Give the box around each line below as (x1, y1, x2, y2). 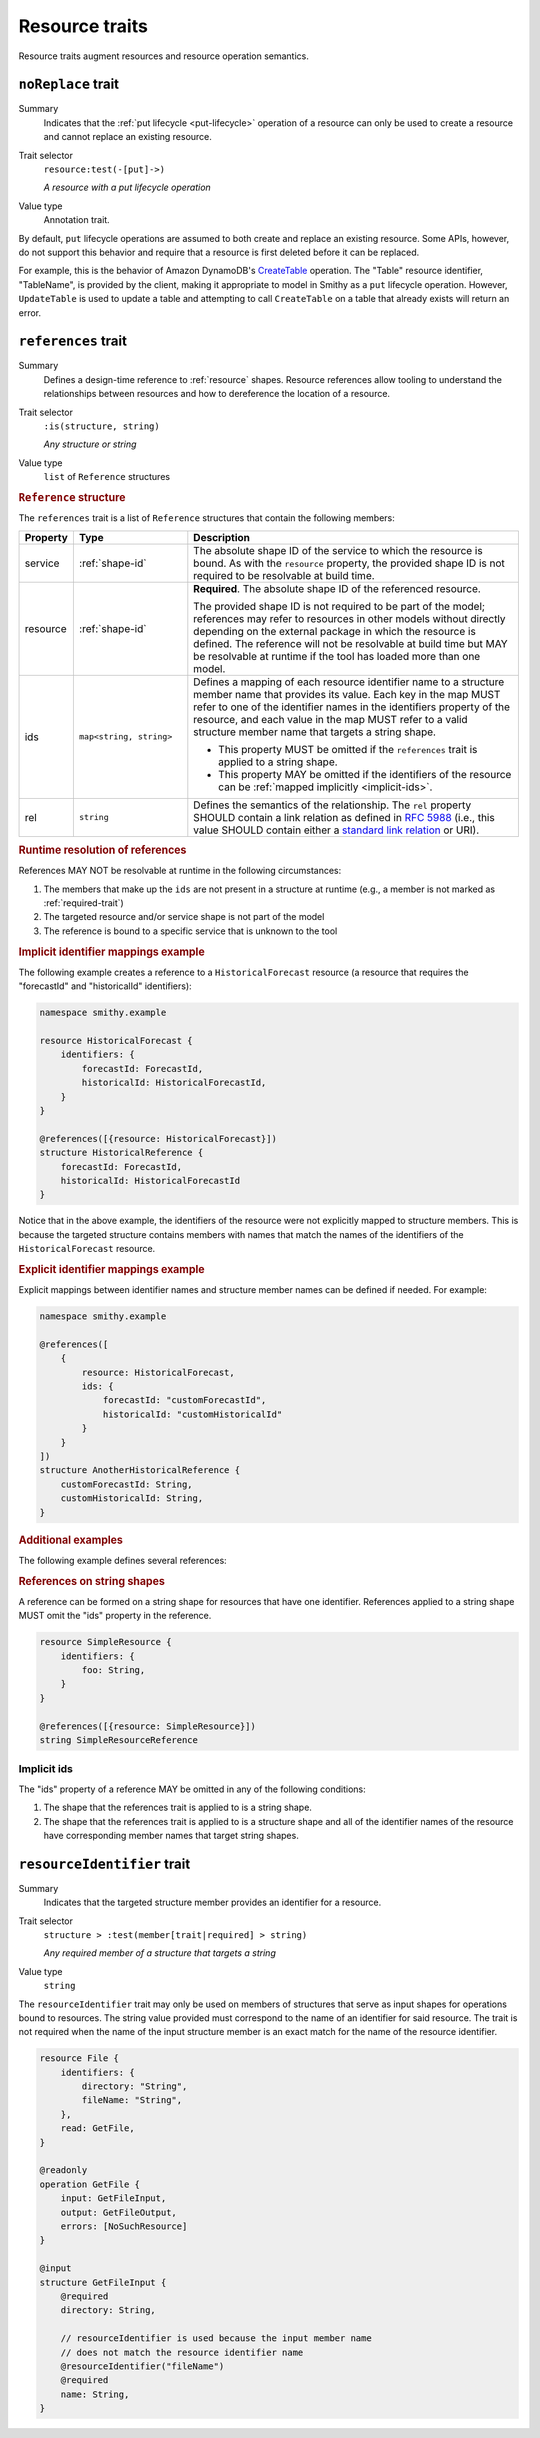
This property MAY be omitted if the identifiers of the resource (218, 767, 512, 781)
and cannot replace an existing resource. (43, 131, 212, 143)
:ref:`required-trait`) (43, 897, 124, 909)
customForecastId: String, (60, 1478, 194, 1490)
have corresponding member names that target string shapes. (43, 1829, 299, 1841)
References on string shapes (18, 1574, 165, 1588)
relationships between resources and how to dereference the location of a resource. (43, 388, 390, 400)
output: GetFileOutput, (60, 2206, 177, 2218)
